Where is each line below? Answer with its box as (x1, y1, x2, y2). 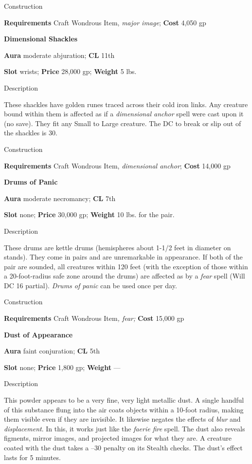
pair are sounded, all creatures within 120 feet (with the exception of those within (4, 261, 248, 271)
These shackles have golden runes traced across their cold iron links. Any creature (4, 99, 248, 109)
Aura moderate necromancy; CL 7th (4, 193, 116, 203)
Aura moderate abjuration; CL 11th (4, 50, 115, 60)
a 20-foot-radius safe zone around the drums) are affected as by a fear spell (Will (4, 271, 245, 281)
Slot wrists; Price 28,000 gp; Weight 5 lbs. (4, 66, 137, 76)
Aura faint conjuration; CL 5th (4, 346, 100, 356)
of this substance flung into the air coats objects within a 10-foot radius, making (4, 404, 244, 414)
